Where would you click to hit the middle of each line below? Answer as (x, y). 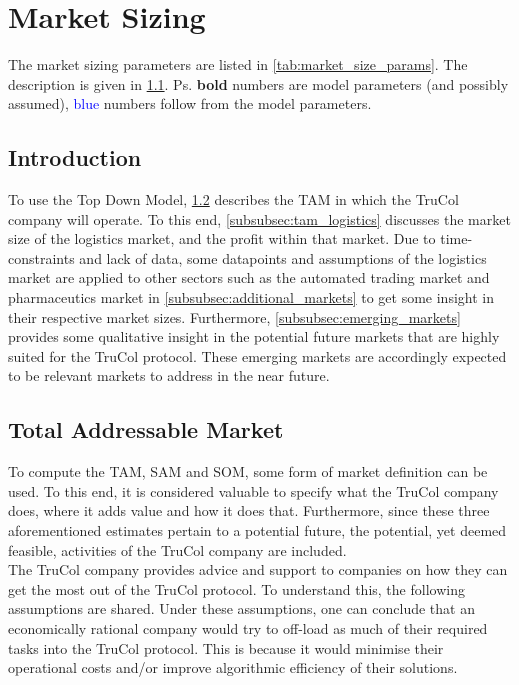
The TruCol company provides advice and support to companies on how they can (258, 569)
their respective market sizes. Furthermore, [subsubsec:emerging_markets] (234, 316)
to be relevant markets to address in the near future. (169, 375)
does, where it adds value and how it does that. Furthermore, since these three (249, 510)
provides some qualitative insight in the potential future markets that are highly (254, 336)
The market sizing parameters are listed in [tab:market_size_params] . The (238, 64)
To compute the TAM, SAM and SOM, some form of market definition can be (248, 471)
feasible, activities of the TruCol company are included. (177, 549)
